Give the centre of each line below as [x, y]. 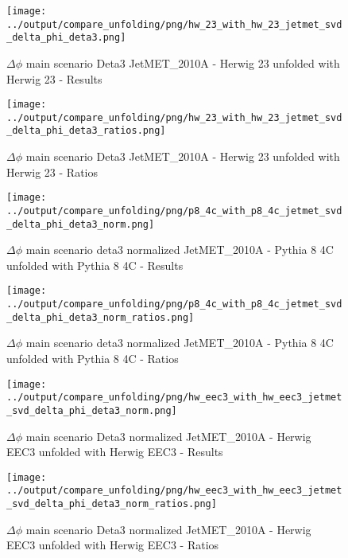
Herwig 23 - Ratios [52, 172]
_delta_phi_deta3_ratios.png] [86, 131]
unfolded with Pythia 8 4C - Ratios [93, 359]
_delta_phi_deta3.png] [66, 38]
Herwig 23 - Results [54, 78]
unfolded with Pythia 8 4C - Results [95, 265]
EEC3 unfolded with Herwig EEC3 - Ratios [113, 545]
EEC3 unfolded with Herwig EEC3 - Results [115, 452]
